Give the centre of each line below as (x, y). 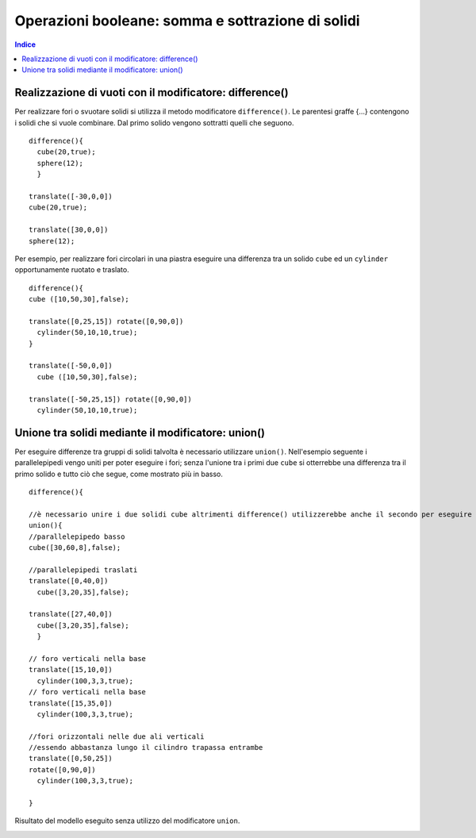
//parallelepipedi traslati (83, 570)
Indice (25, 44)
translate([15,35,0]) (71, 703)
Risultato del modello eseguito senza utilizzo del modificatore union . (127, 821)
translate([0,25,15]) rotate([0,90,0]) (106, 321)
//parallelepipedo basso (77, 536)
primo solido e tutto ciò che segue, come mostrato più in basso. (119, 474)
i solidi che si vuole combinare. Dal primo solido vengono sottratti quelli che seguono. (154, 122)
